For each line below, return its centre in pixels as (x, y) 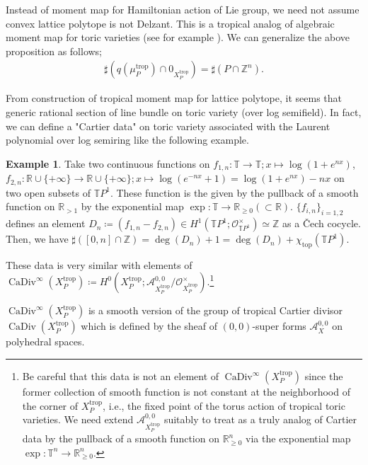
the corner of (50, 405)
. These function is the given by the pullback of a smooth (234, 192)
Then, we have (37, 239)
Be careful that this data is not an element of (121, 376)
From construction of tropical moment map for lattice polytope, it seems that (174, 98)
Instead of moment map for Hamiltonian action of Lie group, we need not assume (183, 9)
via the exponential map (298, 438)
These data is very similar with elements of (99, 264)
